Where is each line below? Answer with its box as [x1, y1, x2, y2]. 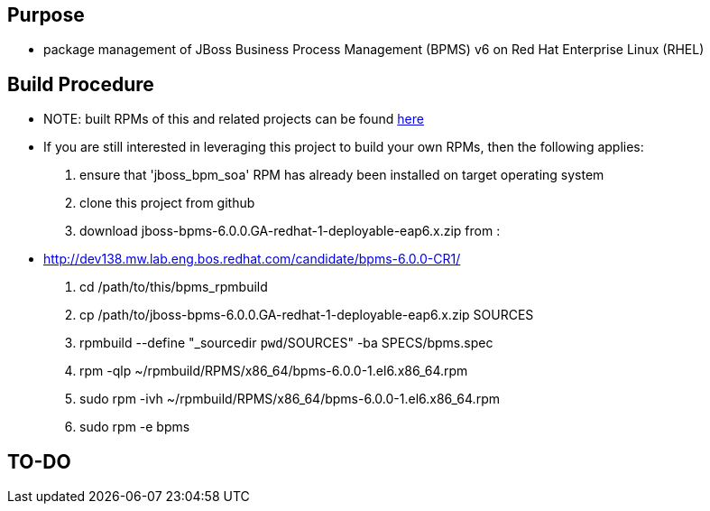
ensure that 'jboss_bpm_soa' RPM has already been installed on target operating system [79, 167, 604, 183]
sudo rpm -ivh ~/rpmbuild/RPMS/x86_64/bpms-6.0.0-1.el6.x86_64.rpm [79, 391, 500, 407]
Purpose [7, 4, 85, 26]
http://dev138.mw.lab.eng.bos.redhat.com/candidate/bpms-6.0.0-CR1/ [43, 251, 461, 267]
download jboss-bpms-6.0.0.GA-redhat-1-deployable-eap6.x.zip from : [79, 223, 501, 239]
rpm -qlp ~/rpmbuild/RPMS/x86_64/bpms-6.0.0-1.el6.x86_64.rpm [79, 363, 468, 379]
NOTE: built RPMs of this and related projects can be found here [43, 111, 424, 127]
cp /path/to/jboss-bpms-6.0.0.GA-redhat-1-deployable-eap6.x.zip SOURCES [79, 307, 534, 323]
